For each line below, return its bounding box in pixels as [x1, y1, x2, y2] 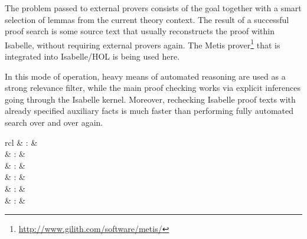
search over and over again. [5, 116, 103, 128]
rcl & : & [5, 136, 38, 148]
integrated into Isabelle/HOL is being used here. [5, 50, 180, 63]
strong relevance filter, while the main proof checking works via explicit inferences [5, 81, 301, 94]
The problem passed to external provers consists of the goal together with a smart [5, 2, 302, 14]
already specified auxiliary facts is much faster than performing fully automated [5, 104, 293, 117]
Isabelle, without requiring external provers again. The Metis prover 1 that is [5, 37, 280, 51]
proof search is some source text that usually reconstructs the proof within [5, 25, 275, 37]
